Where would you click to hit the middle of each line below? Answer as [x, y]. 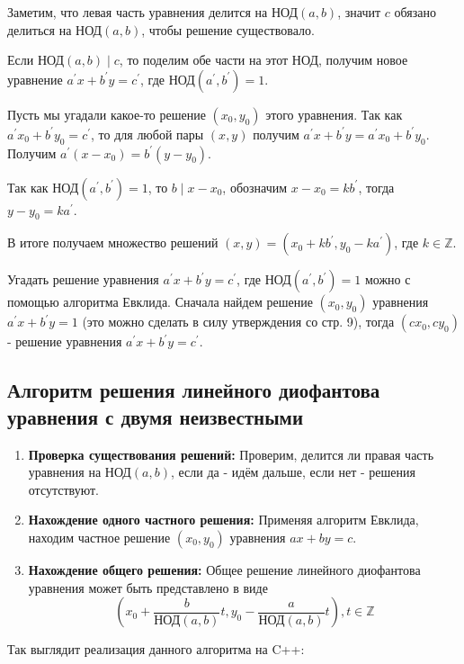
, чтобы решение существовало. [228, 29]
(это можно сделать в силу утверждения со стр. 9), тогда [238, 322]
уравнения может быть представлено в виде [148, 587]
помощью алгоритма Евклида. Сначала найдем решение [160, 302]
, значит [359, 12]
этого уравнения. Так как [334, 114]
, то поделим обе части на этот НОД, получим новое [263, 60]
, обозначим [255, 187]
